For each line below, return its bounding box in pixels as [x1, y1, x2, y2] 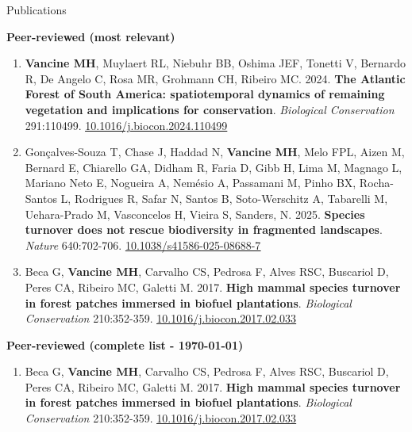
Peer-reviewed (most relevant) [6, 28, 175, 44]
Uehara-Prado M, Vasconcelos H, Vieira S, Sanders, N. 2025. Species [25, 205, 365, 222]
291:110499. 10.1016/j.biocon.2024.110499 [25, 117, 228, 133]
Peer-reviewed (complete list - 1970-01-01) [6, 336, 244, 353]
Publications [6, 2, 67, 17]
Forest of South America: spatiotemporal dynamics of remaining [25, 86, 385, 102]
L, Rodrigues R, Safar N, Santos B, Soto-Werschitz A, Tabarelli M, [60, 189, 388, 206]
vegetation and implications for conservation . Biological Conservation [25, 101, 395, 117]
